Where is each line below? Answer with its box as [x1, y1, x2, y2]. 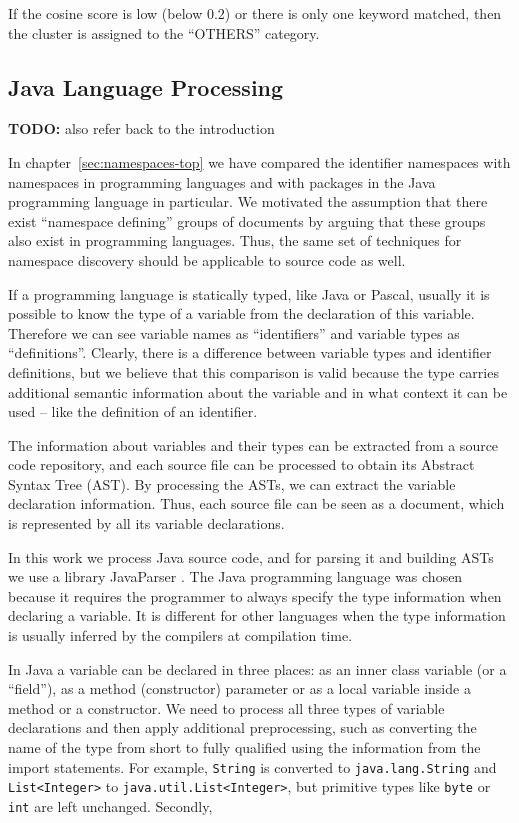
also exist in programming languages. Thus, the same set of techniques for [8, 230, 462, 251]
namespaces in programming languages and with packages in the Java [8, 171, 436, 192]
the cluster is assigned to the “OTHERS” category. [8, 22, 320, 43]
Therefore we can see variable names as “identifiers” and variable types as [8, 322, 460, 343]
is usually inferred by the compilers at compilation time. [8, 625, 353, 646]
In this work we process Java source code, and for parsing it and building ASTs [8, 546, 494, 567]
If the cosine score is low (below [8, 3, 203, 23]
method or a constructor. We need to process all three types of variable [8, 697, 445, 718]
